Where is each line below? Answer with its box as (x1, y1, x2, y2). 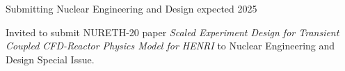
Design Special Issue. (6, 52, 95, 66)
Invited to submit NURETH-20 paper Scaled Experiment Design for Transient (6, 24, 339, 39)
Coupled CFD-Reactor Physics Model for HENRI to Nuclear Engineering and (6, 38, 335, 53)
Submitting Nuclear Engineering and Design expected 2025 (6, 1, 257, 15)
